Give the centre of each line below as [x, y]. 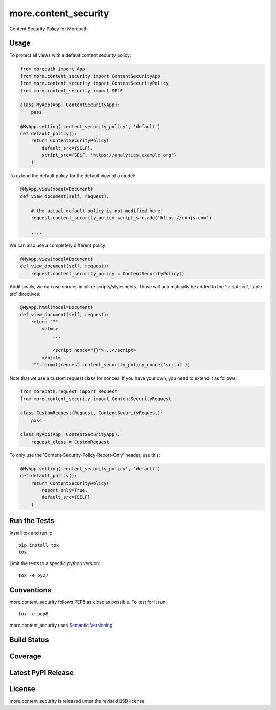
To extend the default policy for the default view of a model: [72, 175]
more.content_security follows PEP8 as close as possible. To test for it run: [88, 602]
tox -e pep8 [33, 614]
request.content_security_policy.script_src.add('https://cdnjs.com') [121, 218]
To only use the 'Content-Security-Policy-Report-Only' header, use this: [85, 455]
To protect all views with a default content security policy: [70, 55]
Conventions [30, 590]
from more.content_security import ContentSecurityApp [90, 76]
